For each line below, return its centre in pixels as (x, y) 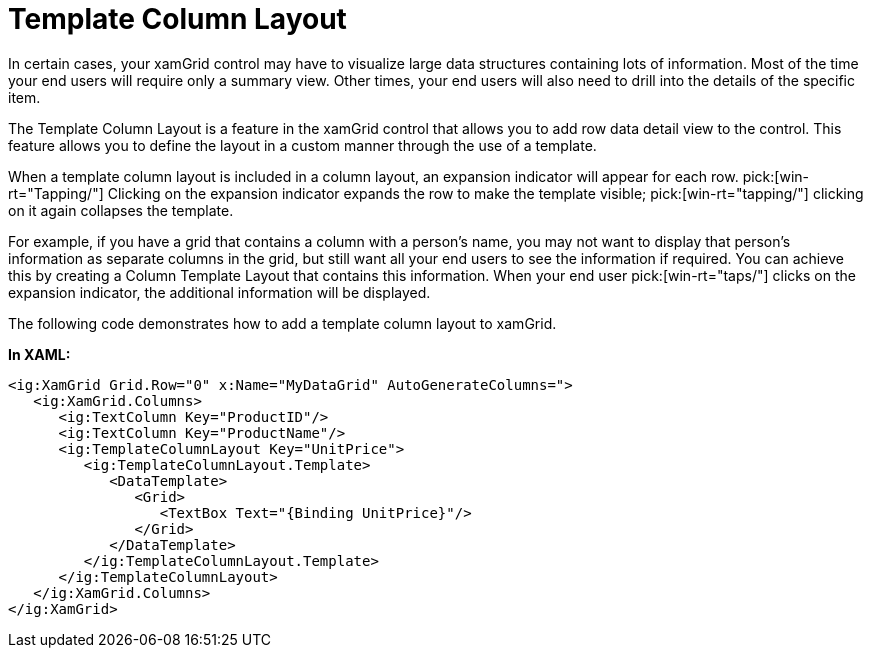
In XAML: (39, 354)
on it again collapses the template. (121, 210)
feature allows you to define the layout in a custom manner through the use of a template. (302, 145)
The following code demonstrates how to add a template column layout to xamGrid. (282, 323)
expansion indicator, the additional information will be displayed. (219, 292)
